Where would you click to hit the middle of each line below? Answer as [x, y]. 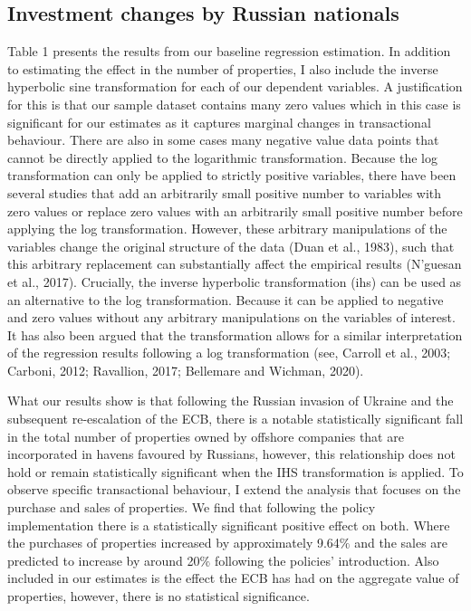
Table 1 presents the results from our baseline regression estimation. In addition [229, 51]
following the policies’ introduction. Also [327, 560]
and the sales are [401, 543]
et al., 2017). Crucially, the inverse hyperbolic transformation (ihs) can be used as [235, 281]
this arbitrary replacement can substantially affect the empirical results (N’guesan [235, 264]
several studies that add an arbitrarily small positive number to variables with [225, 192]
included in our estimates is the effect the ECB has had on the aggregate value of [233, 578]
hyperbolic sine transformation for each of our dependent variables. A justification [235, 86]
